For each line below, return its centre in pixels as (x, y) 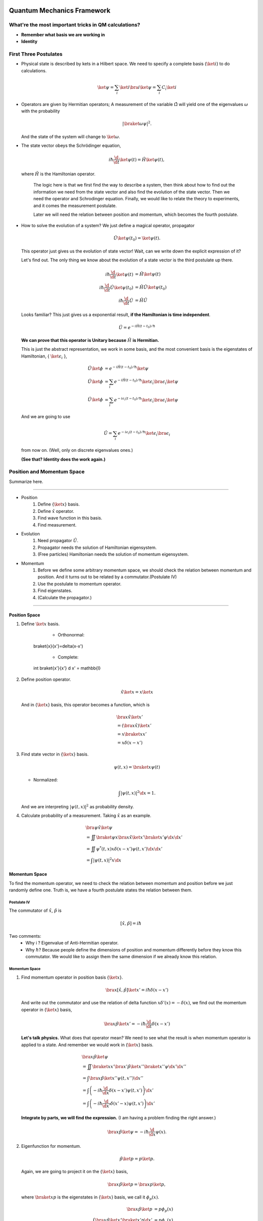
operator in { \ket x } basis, (47, 1010)
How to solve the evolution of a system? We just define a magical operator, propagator (108, 226)
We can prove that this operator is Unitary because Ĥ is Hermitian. (90, 340)
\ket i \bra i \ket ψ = (138, 87)
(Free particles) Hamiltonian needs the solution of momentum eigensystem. (113, 554)
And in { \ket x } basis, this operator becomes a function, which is (85, 705)
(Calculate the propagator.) (65, 597)
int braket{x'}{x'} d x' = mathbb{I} (67, 668)
